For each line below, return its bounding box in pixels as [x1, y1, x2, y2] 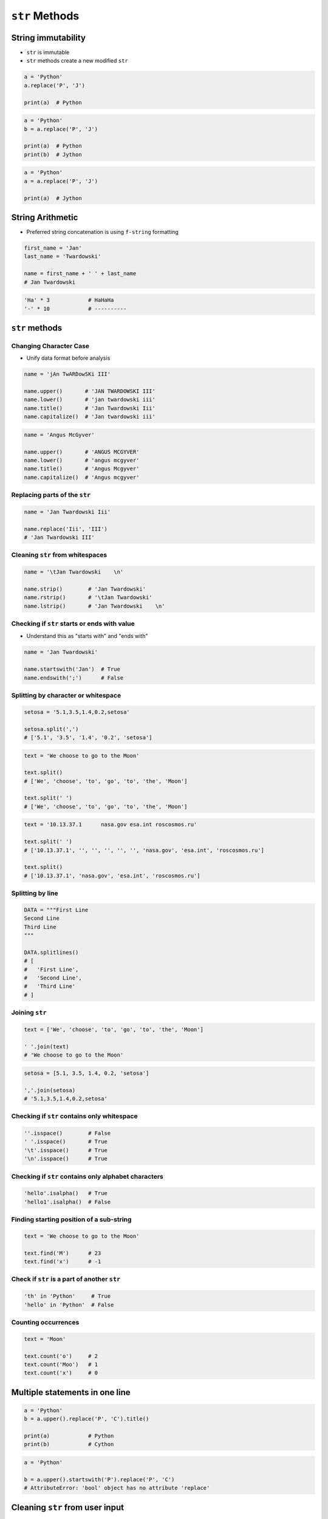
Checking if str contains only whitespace [11, 1112, 138, 1120]
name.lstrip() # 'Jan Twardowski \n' [24, 602, 165, 609]
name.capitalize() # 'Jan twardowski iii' [24, 413, 156, 420]
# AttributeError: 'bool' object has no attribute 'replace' [24, 1484, 210, 1492]
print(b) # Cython [24, 1441, 114, 1448]
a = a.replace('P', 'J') [24, 177, 98, 185]
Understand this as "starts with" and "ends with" [26, 633, 148, 640]
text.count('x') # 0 [24, 1370, 98, 1376]
